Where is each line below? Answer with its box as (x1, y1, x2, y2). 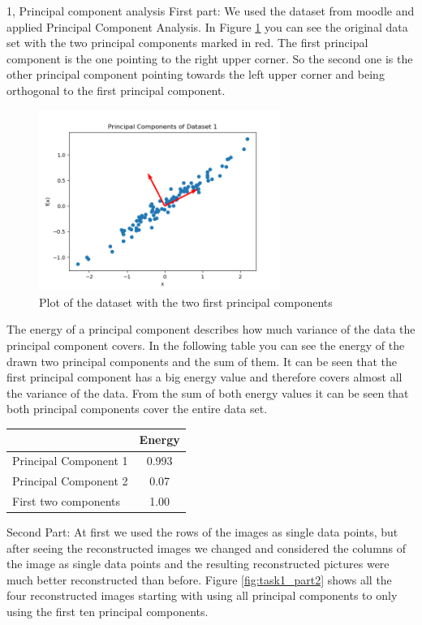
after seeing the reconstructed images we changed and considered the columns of (6, 539, 407, 556)
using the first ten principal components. (6, 603, 209, 619)
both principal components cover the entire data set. (6, 400, 268, 417)
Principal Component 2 (12, 472, 128, 489)
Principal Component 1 (12, 452, 128, 469)
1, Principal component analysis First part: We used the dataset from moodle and (6, 2, 415, 19)
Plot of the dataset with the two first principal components (39, 293, 333, 310)
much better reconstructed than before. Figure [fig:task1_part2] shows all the (6, 571, 392, 588)
